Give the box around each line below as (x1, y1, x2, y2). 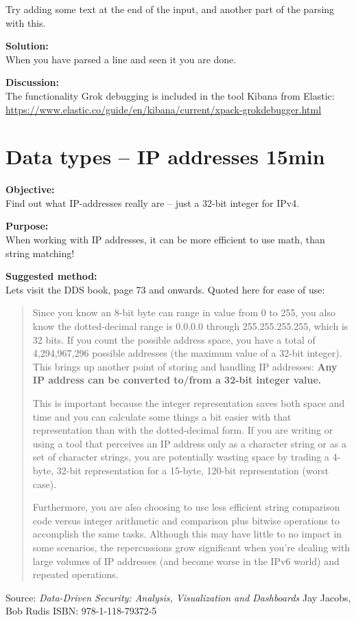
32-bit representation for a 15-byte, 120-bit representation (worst (56, 463, 329, 477)
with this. (5, 15, 46, 30)
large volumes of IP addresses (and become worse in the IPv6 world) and (32, 553, 340, 568)
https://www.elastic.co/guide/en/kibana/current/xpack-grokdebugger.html (5, 102, 322, 116)
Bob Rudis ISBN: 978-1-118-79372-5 (5, 604, 157, 618)
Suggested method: (5, 269, 97, 283)
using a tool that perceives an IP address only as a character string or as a (32, 436, 346, 450)
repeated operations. (32, 567, 119, 582)
